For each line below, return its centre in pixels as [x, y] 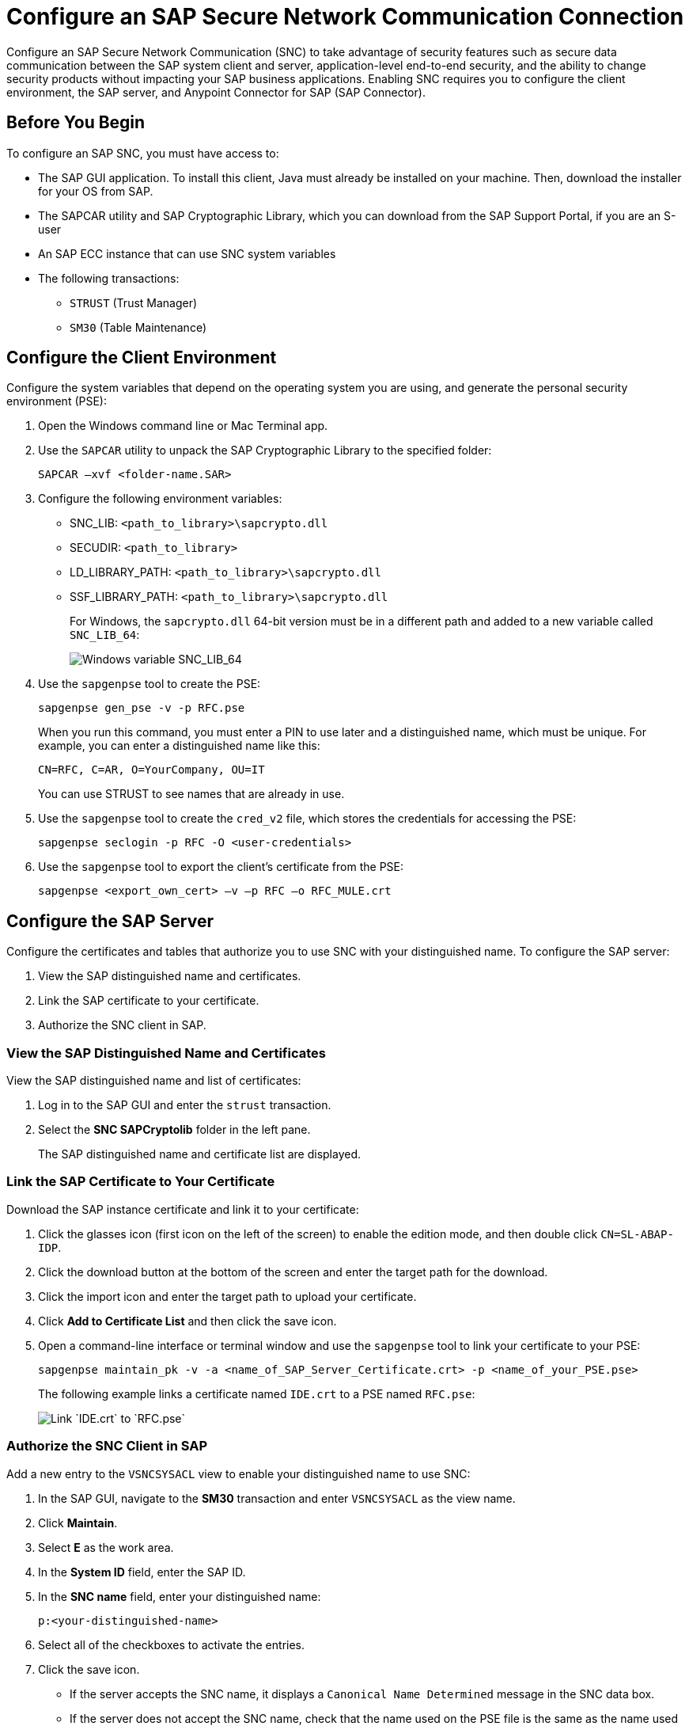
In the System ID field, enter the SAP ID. [142, 1572]
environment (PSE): [57, 401]
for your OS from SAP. [96, 191]
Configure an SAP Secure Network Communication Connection [345, 17]
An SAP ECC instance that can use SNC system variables [187, 253]
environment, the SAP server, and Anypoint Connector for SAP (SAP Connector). [216, 92]
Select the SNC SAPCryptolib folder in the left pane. [174, 1130]
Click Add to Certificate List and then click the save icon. [187, 1321]
